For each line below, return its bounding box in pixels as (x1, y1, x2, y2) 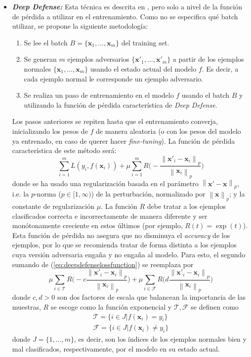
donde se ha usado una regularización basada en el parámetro (12, 178, 199, 188)
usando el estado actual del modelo (90, 63, 197, 74)
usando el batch (181, 90, 230, 100)
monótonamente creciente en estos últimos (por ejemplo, (12, 220, 183, 231)
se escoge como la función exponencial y (50, 301, 172, 312)
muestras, (12, 301, 41, 312)
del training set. (121, 37, 169, 47)
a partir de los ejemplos (172, 54, 244, 64)
